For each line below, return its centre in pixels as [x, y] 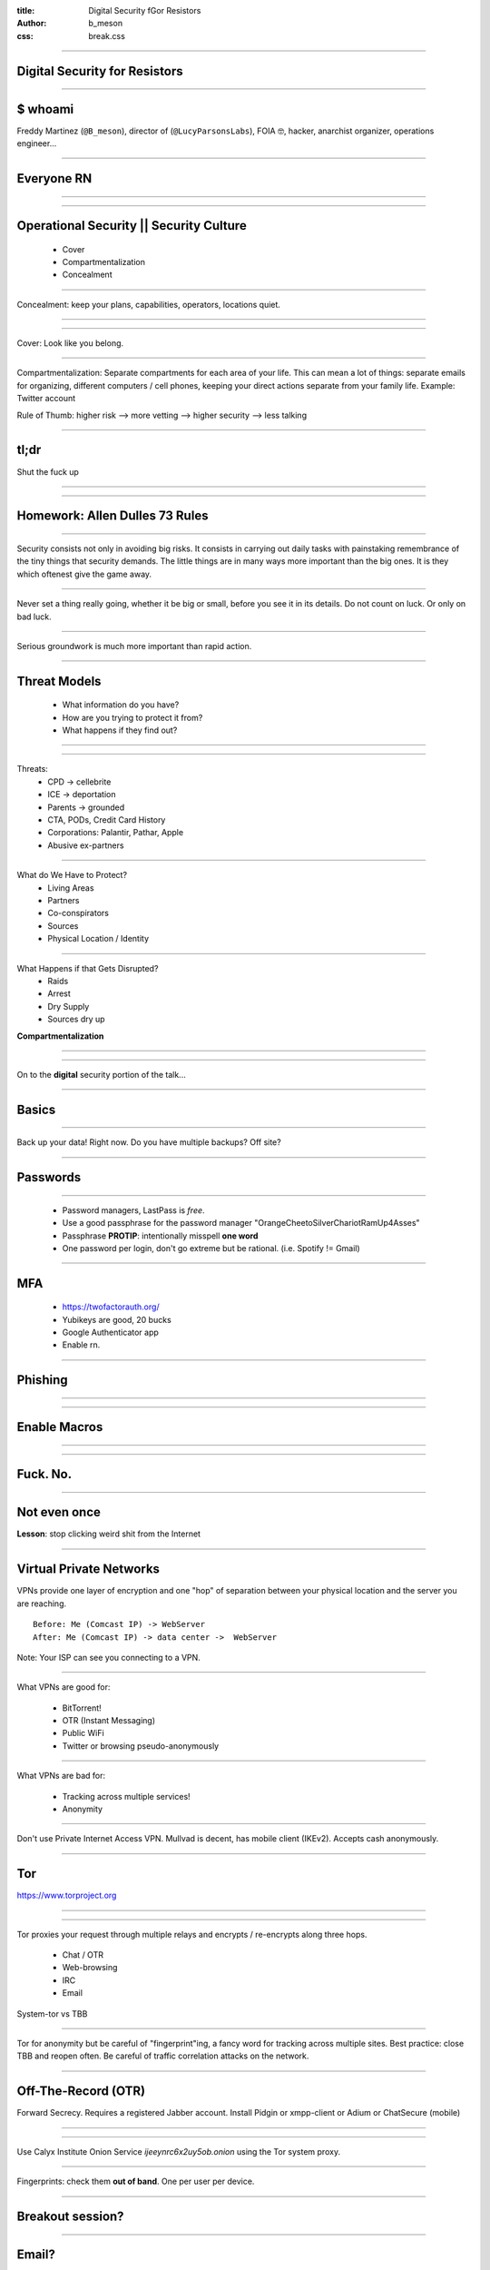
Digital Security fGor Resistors [145, 10]
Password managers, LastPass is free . [133, 1210]
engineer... [37, 143]
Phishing [42, 1380]
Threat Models [59, 681]
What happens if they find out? [120, 730]
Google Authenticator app [110, 1332]
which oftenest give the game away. [84, 574]
